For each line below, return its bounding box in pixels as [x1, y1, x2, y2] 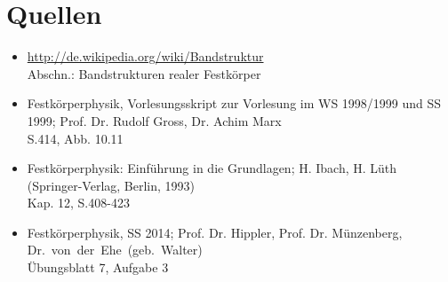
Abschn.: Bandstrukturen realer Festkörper [27, 64, 261, 82]
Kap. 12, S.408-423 [27, 193, 130, 212]
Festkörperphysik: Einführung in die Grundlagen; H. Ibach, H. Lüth [27, 159, 397, 177]
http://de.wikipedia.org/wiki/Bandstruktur [27, 47, 264, 66]
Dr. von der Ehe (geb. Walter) [27, 240, 203, 259]
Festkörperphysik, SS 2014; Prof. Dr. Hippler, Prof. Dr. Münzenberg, [27, 223, 403, 241]
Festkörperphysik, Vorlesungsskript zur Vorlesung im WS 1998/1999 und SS [27, 94, 442, 113]
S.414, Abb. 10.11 [27, 129, 124, 147]
